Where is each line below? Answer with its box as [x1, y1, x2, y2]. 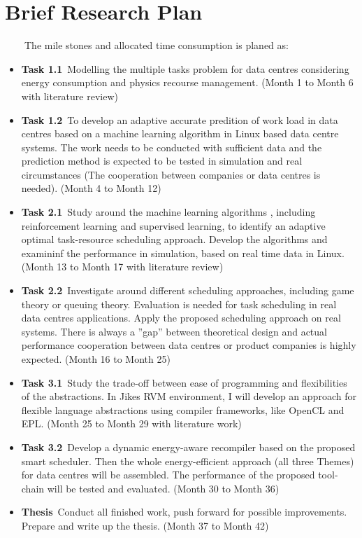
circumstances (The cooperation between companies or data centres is [21, 167, 321, 181]
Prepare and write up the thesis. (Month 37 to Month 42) [21, 518, 269, 532]
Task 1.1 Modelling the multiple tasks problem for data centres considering [21, 61, 349, 76]
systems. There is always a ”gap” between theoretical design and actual [21, 324, 327, 338]
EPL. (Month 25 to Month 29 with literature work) [21, 416, 242, 431]
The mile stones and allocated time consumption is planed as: [24, 38, 289, 53]
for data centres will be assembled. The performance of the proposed [21, 467, 315, 482]
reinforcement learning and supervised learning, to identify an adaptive [21, 218, 326, 233]
